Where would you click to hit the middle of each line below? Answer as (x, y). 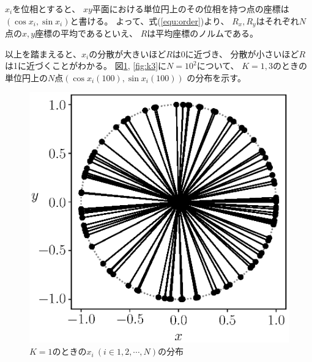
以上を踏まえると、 (43, 53)
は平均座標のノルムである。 (202, 33)
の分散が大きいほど (128, 53)
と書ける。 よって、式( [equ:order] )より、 (150, 20)
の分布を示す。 (216, 77)
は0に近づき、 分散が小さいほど (236, 53)
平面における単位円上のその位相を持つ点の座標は (191, 9)
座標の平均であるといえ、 (86, 33)
